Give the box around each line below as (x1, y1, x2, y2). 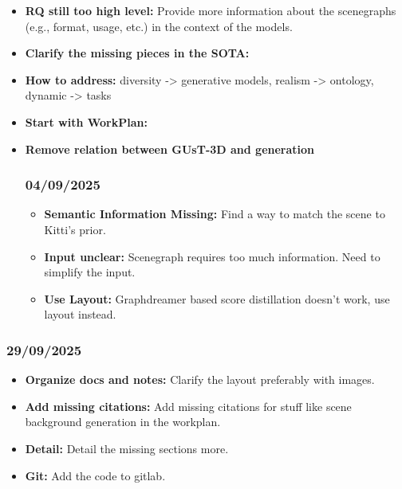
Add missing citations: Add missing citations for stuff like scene (25, 397, 352, 414)
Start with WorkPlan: (25, 113, 148, 130)
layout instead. (44, 306, 116, 323)
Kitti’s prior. (44, 221, 106, 237)
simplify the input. (44, 264, 136, 280)
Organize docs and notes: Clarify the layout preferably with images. (25, 371, 375, 388)
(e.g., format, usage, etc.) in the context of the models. (25, 18, 293, 34)
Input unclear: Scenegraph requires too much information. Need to (44, 248, 380, 264)
